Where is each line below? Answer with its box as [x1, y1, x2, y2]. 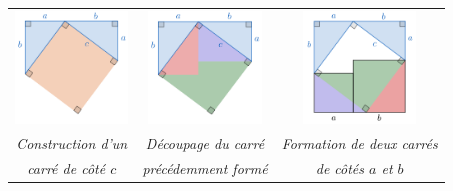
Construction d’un [16, 132, 128, 153]
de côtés [315, 157, 365, 178]
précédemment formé [142, 157, 268, 178]
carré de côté [27, 157, 106, 178]
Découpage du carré [145, 132, 265, 153]
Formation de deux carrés [281, 132, 438, 153]
